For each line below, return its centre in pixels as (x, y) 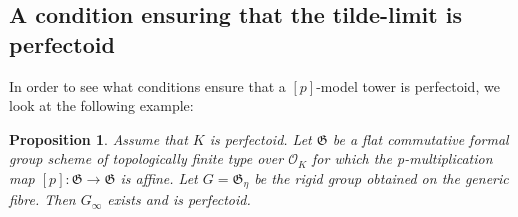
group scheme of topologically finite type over (146, 158)
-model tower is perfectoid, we (408, 85)
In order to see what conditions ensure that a (147, 85)
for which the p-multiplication (402, 158)
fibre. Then (42, 199)
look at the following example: (101, 105)
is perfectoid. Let (260, 138)
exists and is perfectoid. (179, 199)
